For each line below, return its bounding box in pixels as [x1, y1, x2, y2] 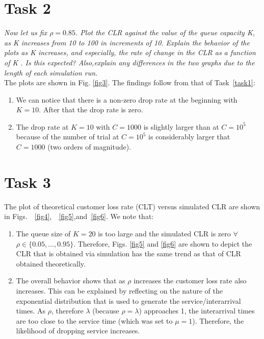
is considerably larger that [148, 131, 230, 142]
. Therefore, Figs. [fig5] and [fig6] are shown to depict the [73, 238, 252, 249]
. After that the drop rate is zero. [39, 104, 143, 115]
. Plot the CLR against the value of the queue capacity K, [75, 27, 255, 38]
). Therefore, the [192, 315, 244, 326]
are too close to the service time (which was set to [16, 315, 173, 326]
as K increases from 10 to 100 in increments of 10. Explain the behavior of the [4, 37, 250, 47]
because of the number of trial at [16, 131, 119, 142]
